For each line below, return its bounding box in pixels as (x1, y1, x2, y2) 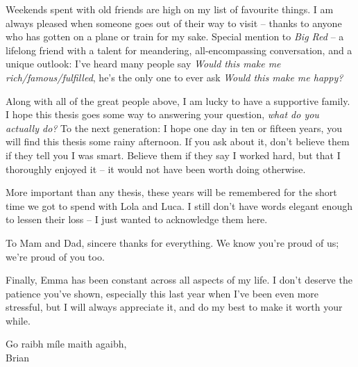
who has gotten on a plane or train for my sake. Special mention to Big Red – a (6, 29, 344, 44)
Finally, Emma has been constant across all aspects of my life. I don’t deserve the (6, 272, 352, 287)
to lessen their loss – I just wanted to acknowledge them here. (6, 212, 268, 227)
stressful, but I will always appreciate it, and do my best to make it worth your (6, 300, 343, 314)
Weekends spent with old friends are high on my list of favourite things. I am (6, 2, 334, 16)
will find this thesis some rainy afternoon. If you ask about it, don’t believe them (6, 134, 350, 149)
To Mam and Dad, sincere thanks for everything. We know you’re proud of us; (6, 235, 339, 250)
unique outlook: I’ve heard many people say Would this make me (6, 56, 281, 71)
